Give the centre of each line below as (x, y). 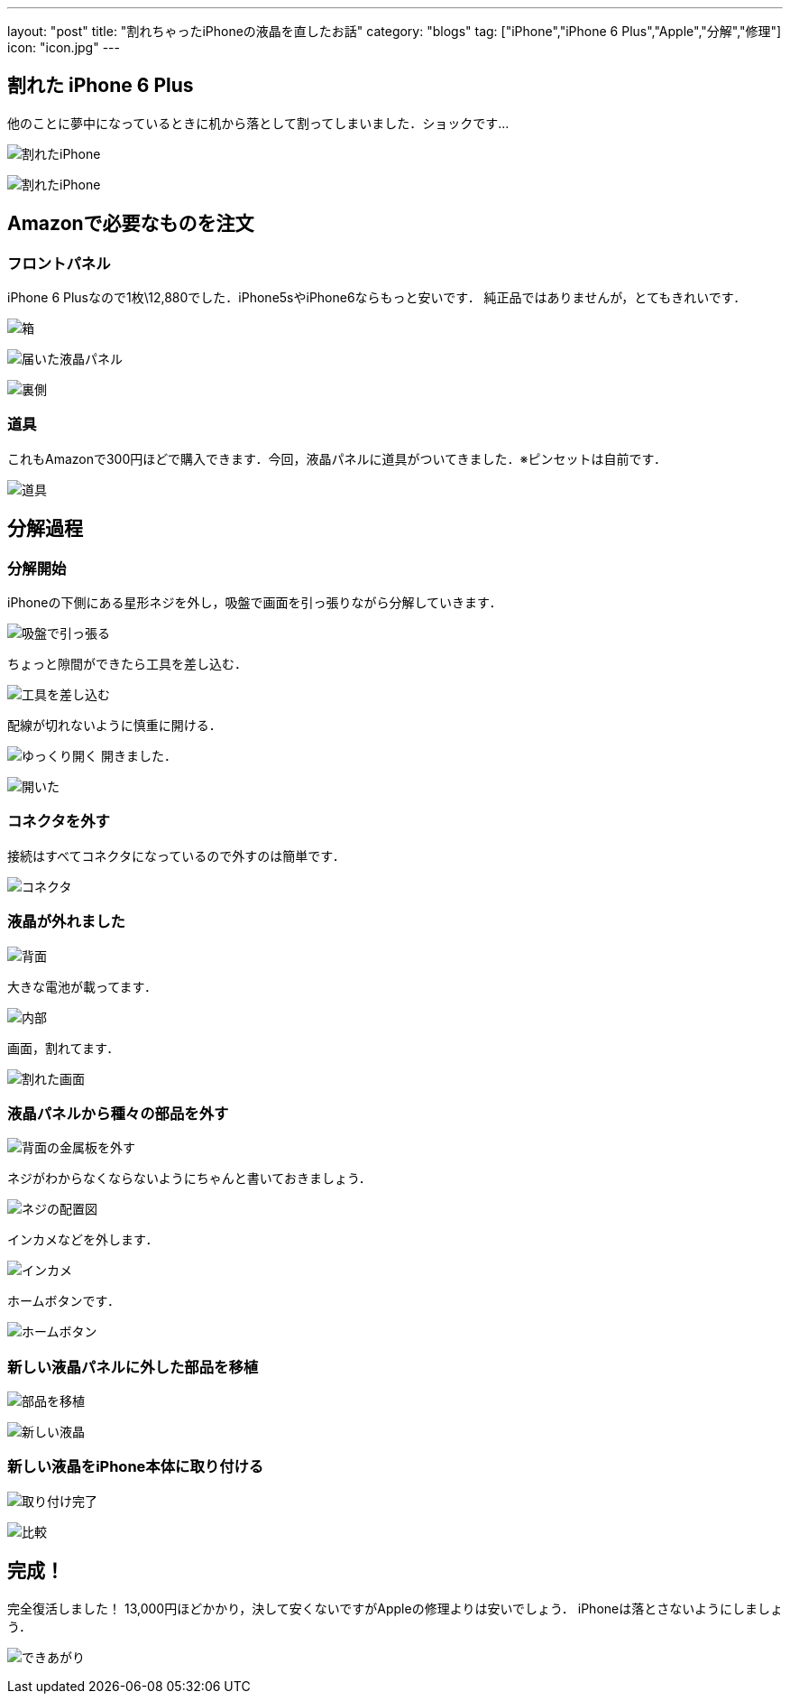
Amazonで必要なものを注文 (131, 224)
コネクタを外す (59, 822)
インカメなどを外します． (83, 1240)
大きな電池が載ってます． (83, 986)
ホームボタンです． (64, 1301)
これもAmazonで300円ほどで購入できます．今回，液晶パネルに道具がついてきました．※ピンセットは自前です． (337, 458)
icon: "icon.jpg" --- (64, 47)
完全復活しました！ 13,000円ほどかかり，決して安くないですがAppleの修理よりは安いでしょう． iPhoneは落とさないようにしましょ (395, 1608)
